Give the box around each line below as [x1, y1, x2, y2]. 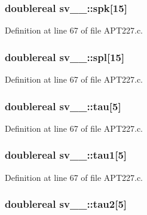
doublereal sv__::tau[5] [5, 98, 121, 113]
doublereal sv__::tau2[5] [5, 196, 127, 211]
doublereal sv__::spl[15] [5, 49, 125, 64]
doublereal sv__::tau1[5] [5, 147, 127, 162]
